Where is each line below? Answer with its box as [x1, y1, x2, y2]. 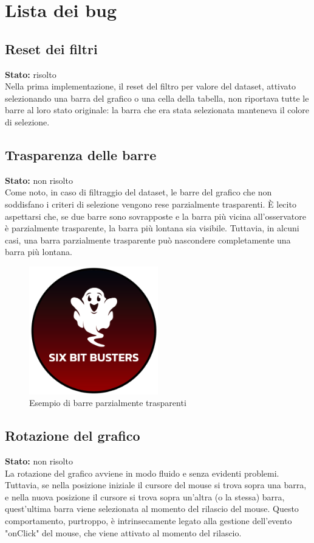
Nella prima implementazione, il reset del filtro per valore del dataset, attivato [5, 80, 296, 93]
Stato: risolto [5, 68, 56, 80]
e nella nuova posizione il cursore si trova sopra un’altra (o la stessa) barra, [5, 490, 285, 503]
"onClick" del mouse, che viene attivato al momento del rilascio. [5, 526, 242, 539]
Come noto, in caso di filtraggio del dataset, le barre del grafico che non [5, 186, 272, 198]
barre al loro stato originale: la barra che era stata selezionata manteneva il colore [5, 103, 310, 116]
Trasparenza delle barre [5, 145, 157, 164]
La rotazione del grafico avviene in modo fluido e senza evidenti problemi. [5, 466, 279, 479]
